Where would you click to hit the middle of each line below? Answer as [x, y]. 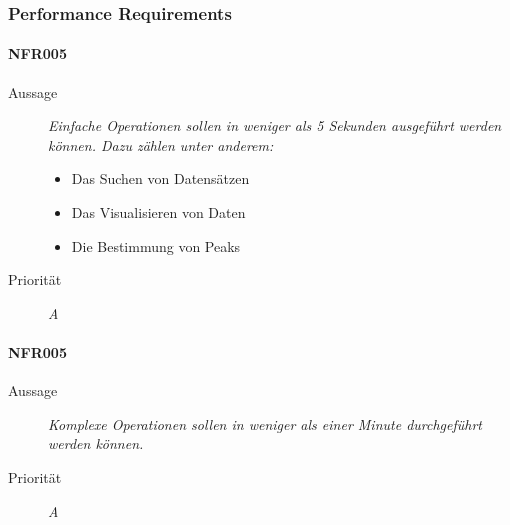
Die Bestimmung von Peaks [156, 245]
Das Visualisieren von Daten [158, 212]
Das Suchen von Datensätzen [160, 178]
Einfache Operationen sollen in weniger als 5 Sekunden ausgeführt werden [275, 125]
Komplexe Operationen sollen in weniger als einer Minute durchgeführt [265, 423]
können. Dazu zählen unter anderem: [161, 144]
